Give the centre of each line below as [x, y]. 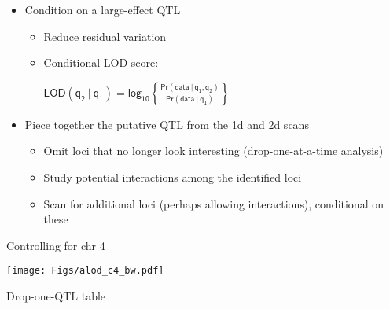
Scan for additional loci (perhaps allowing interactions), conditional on [213, 203]
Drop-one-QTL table [56, 296]
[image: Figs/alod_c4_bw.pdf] [85, 271]
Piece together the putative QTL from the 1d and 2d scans [167, 124]
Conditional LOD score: [101, 63]
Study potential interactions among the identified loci [173, 177]
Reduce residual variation [105, 36]
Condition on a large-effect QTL [103, 9]
